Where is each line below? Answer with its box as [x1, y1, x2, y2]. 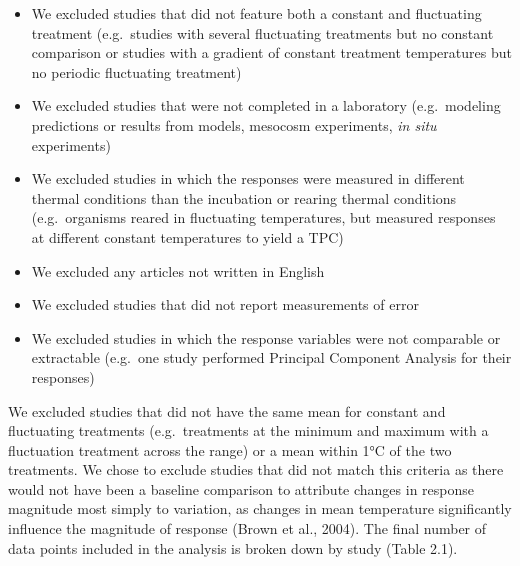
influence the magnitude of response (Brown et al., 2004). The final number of [8, 518, 487, 539]
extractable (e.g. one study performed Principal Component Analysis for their [31, 347, 512, 368]
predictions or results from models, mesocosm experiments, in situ [31, 114, 437, 135]
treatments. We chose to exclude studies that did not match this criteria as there [8, 459, 504, 480]
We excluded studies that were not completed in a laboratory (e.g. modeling [31, 95, 501, 116]
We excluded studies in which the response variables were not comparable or [31, 327, 501, 348]
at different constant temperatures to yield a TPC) [31, 226, 344, 247]
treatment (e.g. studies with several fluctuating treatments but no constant [31, 22, 494, 43]
